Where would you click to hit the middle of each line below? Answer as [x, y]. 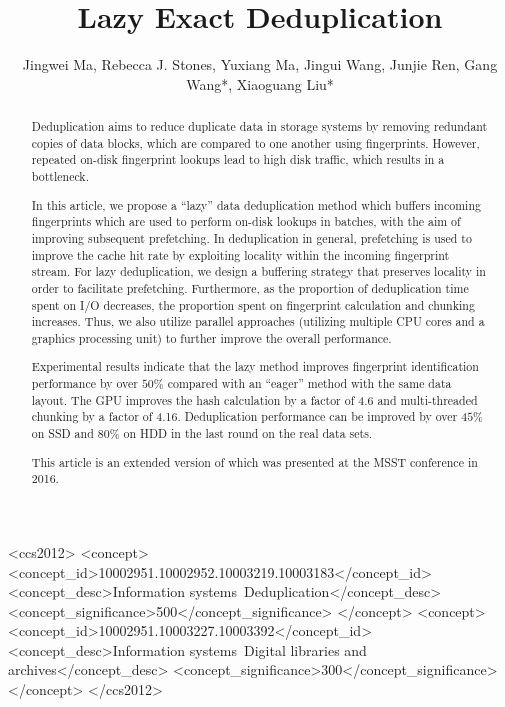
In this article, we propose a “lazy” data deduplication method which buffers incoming [256, 204]
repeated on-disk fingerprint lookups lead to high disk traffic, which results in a [238, 159]
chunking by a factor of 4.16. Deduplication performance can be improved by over [244, 416]
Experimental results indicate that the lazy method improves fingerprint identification [255, 366]
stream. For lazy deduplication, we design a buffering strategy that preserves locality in [258, 271]
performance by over [84, 383]
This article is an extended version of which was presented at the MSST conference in [254, 461]
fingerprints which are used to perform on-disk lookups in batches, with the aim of [246, 221]
